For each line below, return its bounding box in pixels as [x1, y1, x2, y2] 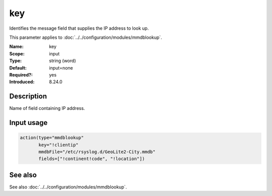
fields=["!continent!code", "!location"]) [38, 156, 145, 162]
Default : [9, 64, 27, 71]
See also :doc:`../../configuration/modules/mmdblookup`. [9, 184, 127, 190]
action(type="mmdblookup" [20, 135, 84, 141]
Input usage [9, 118, 48, 127]
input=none [49, 64, 73, 71]
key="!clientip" [38, 142, 79, 148]
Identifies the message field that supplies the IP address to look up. [9, 25, 149, 31]
